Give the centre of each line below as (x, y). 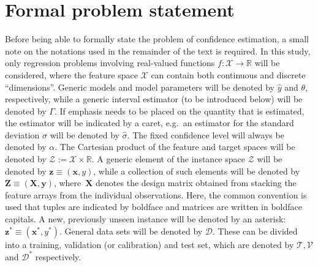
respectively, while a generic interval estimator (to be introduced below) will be (154, 99)
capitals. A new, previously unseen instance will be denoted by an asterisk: (146, 219)
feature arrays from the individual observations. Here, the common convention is (156, 194)
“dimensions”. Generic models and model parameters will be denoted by (140, 87)
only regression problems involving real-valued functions (110, 63)
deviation (22, 134)
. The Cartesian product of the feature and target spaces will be (175, 147)
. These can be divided (255, 231)
